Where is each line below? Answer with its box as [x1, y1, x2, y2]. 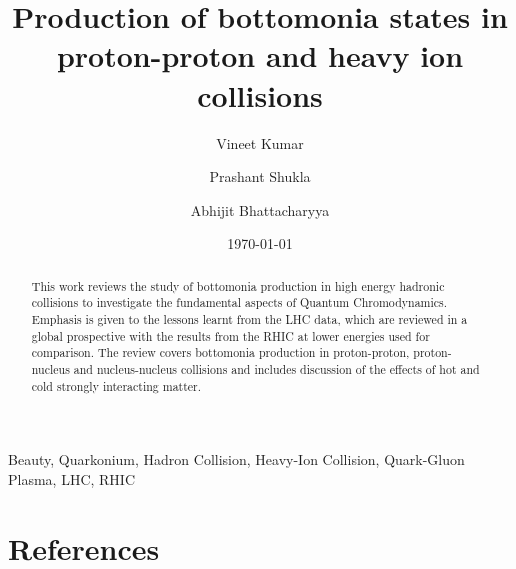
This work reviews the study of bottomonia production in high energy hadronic [31, 277, 445, 294]
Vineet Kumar [216, 132, 304, 153]
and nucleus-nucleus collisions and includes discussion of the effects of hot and [73, 360, 480, 377]
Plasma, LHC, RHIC [8, 468, 136, 489]
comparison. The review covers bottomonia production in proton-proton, [31, 344, 410, 361]
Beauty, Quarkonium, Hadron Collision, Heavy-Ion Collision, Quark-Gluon [8, 449, 465, 470]
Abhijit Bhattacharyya [190, 199, 330, 220]
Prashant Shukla [209, 166, 311, 187]
